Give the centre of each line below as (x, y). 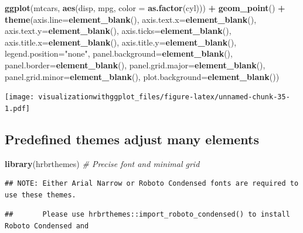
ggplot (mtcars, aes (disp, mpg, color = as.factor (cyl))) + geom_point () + (145, 8)
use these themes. (40, 195)
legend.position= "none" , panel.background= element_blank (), (119, 53)
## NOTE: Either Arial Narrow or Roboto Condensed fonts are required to (152, 184)
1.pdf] (17, 108)
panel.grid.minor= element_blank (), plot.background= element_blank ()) (142, 76)
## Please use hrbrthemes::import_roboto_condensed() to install (147, 215)
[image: (20, 97)
